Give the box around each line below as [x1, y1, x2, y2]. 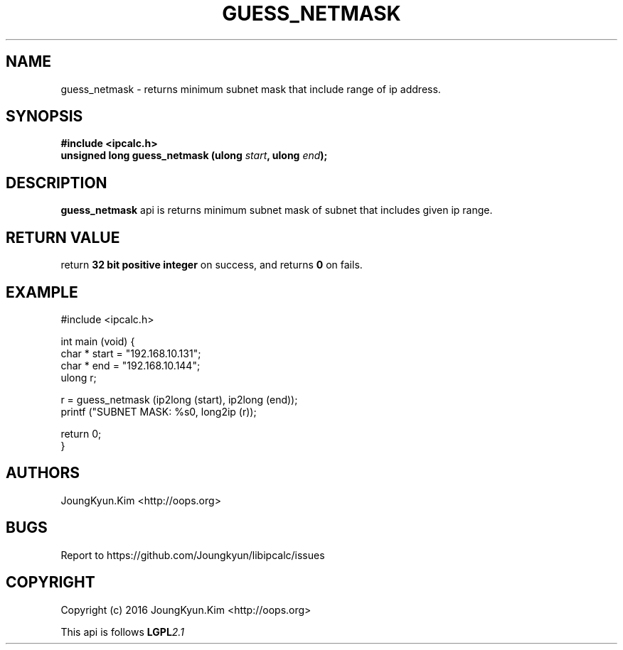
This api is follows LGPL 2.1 [60, 625, 184, 638]
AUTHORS [6, 464, 80, 482]
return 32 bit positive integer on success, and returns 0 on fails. [60, 259, 363, 271]
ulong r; [60, 371, 97, 384]
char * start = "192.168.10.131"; [60, 347, 201, 359]
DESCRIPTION [6, 173, 107, 192]
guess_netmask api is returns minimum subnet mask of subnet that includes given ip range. [60, 204, 493, 217]
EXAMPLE [6, 283, 78, 301]
